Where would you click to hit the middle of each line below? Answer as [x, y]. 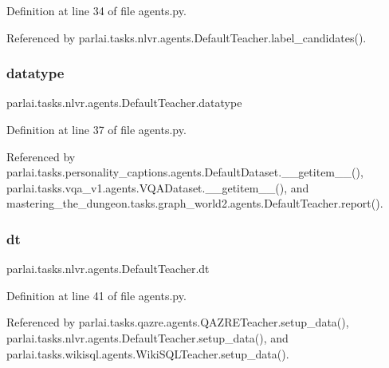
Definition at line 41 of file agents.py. [96, 295]
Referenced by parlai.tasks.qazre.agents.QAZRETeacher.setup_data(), [178, 322]
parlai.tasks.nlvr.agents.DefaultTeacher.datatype [124, 103]
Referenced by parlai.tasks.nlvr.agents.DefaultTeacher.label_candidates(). [187, 37]
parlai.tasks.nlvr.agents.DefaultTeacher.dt [108, 269]
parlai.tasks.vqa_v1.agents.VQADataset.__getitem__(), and [158, 187]
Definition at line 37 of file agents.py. [96, 129]
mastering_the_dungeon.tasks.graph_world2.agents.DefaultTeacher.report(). [195, 203]
